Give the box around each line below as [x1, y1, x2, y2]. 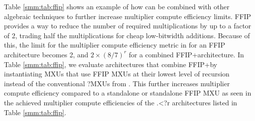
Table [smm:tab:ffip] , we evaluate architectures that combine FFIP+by [4, 59, 218, 69]
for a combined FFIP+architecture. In [128, 49, 244, 59]
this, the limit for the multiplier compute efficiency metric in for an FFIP [4, 40, 225, 50]
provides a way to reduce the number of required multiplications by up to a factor [4, 21, 252, 31]
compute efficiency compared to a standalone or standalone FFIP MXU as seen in [4, 88, 252, 98]
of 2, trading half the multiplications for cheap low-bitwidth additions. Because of [4, 30, 250, 40]
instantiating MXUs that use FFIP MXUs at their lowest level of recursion [4, 69, 230, 79]
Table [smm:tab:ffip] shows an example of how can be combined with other [4, 1, 229, 11]
